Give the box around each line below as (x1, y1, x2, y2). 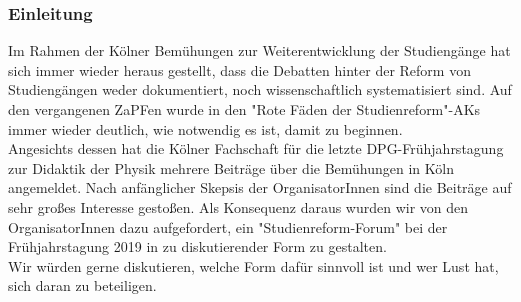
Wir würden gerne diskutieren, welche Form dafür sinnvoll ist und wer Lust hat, (8, 255, 499, 276)
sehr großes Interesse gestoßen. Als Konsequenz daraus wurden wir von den (8, 196, 469, 217)
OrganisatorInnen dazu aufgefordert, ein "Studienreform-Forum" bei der (8, 216, 448, 237)
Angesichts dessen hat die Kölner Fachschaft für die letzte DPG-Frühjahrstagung (8, 138, 504, 159)
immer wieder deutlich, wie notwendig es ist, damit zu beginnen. (8, 118, 403, 139)
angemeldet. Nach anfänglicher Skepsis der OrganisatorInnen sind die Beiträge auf (8, 177, 512, 198)
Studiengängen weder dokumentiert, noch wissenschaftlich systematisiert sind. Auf (8, 79, 512, 100)
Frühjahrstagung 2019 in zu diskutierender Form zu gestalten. (8, 236, 387, 257)
